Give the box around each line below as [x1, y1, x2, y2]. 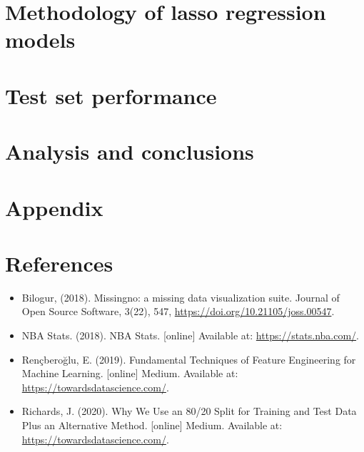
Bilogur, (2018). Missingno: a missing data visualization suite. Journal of [21, 289, 340, 304]
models [5, 25, 76, 54]
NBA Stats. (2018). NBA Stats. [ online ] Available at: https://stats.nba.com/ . [21, 328, 359, 342]
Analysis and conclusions [5, 137, 254, 166]
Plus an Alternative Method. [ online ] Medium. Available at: [21, 417, 283, 432]
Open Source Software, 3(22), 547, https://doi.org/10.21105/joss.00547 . [21, 304, 335, 319]
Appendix [5, 192, 103, 222]
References [5, 248, 113, 277]
